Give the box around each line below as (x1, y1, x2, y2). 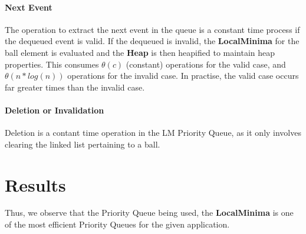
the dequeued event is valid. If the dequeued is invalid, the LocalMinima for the (5, 35, 300, 47)
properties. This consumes (5, 58, 99, 70)
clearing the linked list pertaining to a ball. (5, 138, 160, 150)
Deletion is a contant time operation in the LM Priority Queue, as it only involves (5, 126, 301, 139)
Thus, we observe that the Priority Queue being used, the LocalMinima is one (5, 206, 294, 219)
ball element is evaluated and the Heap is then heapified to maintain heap (5, 46, 275, 58)
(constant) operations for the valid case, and (126, 58, 286, 70)
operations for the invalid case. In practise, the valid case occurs (67, 69, 299, 82)
